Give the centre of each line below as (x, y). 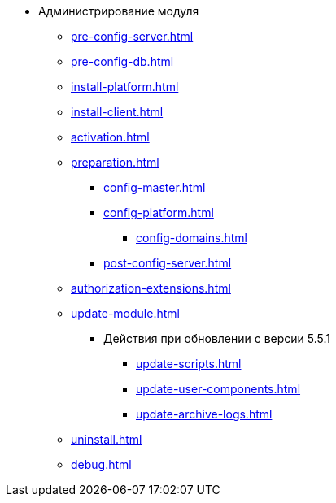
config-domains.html (192, 238)
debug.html (101, 464)
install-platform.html (125, 87)
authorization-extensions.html (151, 288)
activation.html (110, 137)
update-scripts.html (189, 364)
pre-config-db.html (122, 61)
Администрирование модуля (119, 11)
